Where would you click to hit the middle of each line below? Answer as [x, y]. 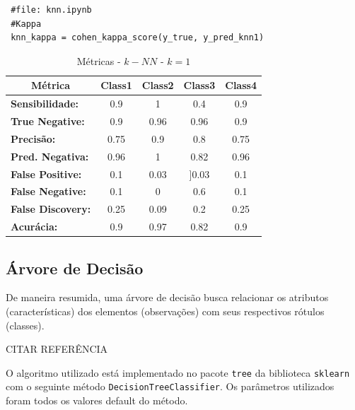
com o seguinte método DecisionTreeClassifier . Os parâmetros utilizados [170, 386]
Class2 [158, 85]
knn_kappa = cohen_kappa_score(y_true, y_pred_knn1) [138, 38]
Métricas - [99, 60]
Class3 [199, 85]
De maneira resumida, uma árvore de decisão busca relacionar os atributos [167, 297]
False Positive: [46, 174]
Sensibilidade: [45, 104]
